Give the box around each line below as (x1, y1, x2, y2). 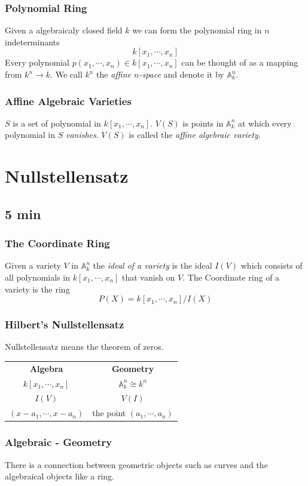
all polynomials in (5, 270, 70, 283)
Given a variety (5, 259, 61, 272)
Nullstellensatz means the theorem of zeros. (5, 340, 164, 353)
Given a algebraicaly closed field (5, 24, 123, 36)
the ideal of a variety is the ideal (93, 259, 212, 272)
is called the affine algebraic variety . (129, 128, 261, 141)
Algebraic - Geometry (5, 435, 112, 450)
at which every (238, 116, 292, 129)
